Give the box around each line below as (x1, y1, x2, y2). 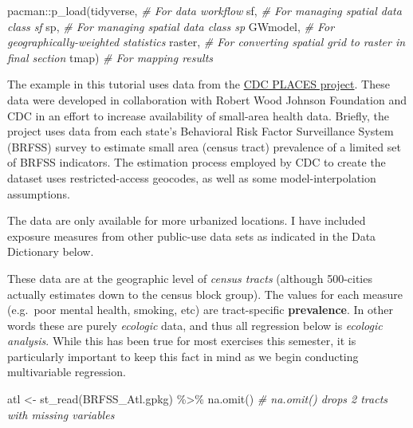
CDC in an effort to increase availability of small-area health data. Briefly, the (7, 107, 390, 124)
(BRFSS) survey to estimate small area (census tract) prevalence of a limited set (7, 138, 401, 155)
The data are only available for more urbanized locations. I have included (7, 212, 366, 229)
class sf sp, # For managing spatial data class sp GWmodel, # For (7, 18, 335, 34)
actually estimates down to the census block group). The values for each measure (7, 285, 403, 302)
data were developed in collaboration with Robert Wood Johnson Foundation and (7, 91, 407, 108)
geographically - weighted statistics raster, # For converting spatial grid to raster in (7, 33, 406, 50)
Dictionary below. (7, 243, 94, 260)
